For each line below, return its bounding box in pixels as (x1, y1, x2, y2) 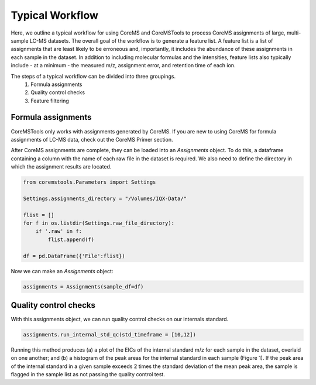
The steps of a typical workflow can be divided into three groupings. (11, 73, 176, 80)
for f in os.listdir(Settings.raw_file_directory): (23, 220, 175, 226)
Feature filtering (30, 97, 70, 104)
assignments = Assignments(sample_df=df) (23, 283, 144, 290)
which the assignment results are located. (11, 163, 112, 170)
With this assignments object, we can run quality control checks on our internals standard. (11, 316, 229, 323)
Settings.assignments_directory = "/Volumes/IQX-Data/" (23, 195, 187, 202)
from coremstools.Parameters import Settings (23, 179, 156, 185)
